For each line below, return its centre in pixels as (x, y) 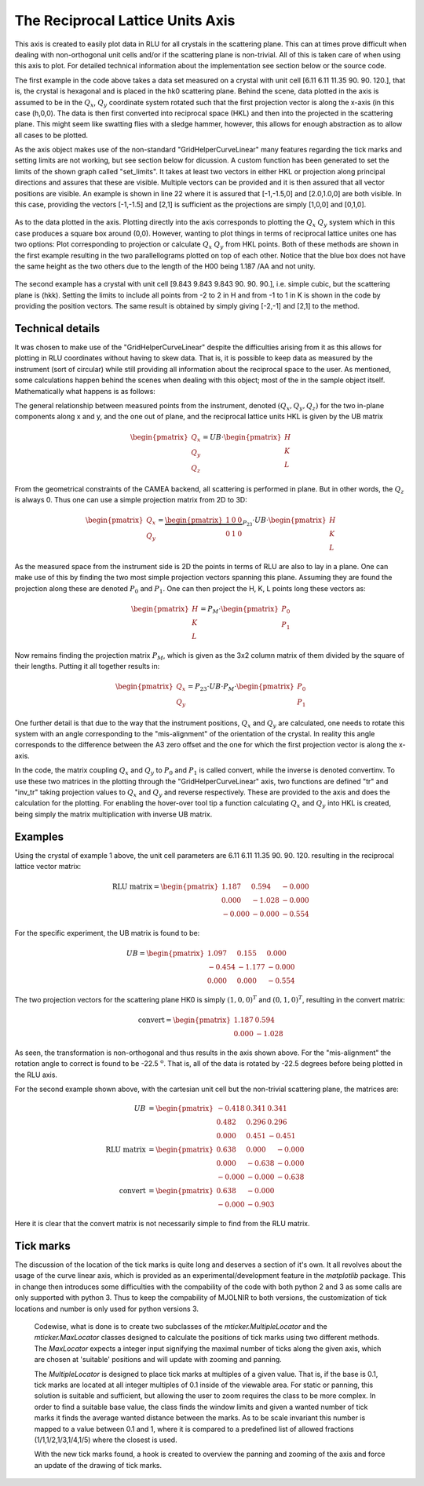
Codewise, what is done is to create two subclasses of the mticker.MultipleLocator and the (181, 1327)
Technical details (57, 329)
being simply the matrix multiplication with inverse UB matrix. (113, 814)
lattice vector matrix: (48, 867)
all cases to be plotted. (51, 135)
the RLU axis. (36, 1075)
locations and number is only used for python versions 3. (107, 1309)
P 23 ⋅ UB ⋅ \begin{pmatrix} (284, 522)
